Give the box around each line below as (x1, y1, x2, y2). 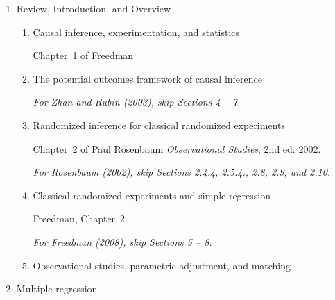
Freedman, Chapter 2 (33, 211, 126, 226)
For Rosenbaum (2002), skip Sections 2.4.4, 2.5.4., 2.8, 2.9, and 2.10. (33, 165, 331, 179)
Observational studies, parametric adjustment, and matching (33, 258, 291, 272)
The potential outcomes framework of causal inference (33, 71, 263, 85)
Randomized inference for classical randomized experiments (33, 117, 285, 132)
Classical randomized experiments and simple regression (33, 187, 271, 202)
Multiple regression (16, 281, 98, 296)
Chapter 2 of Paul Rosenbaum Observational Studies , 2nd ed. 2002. (33, 141, 321, 156)
